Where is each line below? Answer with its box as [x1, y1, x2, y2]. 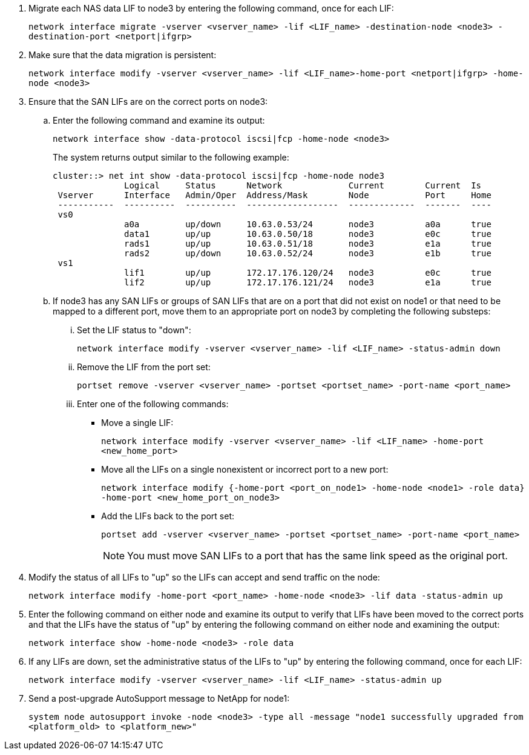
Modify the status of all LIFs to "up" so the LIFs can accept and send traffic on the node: [28, 572, 380, 582]
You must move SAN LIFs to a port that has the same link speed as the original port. [127, 550, 508, 562]
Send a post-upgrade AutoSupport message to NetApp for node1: [28, 693, 290, 703]
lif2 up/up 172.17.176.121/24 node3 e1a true [124, 278, 491, 287]
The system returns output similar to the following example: [53, 152, 289, 162]
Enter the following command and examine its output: [53, 115, 265, 125]
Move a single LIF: [101, 417, 174, 428]
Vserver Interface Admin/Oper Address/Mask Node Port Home [57, 190, 491, 200]
